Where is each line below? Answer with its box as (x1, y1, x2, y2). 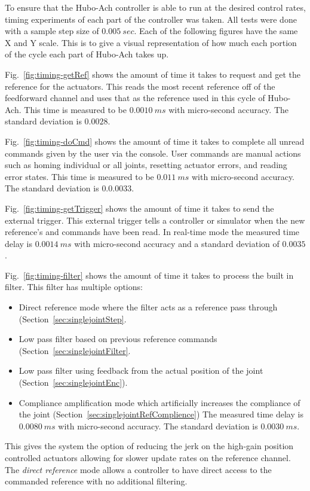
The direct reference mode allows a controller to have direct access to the (5, 463, 272, 475)
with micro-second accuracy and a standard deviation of (74, 237, 280, 249)
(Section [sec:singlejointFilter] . (19, 344, 131, 356)
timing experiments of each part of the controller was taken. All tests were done (5, 13, 297, 25)
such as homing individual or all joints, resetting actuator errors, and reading (5, 158, 287, 171)
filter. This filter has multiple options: (5, 280, 143, 293)
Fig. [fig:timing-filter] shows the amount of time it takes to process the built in (5, 269, 294, 281)
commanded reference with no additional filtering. (5, 475, 188, 487)
